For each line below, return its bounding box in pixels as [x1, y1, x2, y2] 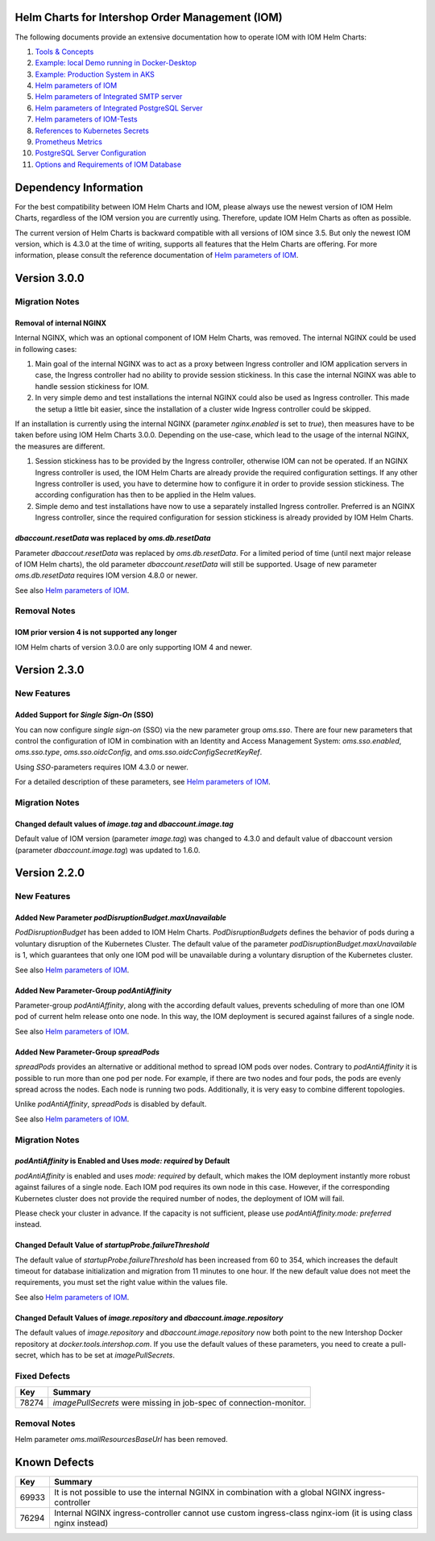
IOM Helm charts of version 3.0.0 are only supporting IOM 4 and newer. [14, 642, 253, 652]
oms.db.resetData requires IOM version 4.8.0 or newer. [14, 570, 198, 580]
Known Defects [14, 1455, 94, 1469]
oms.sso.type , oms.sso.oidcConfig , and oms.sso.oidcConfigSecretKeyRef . [14, 748, 263, 757]
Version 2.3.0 [14, 663, 85, 677]
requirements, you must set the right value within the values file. [14, 1278, 228, 1287]
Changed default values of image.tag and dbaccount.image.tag [14, 818, 234, 829]
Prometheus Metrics [35, 137, 102, 147]
